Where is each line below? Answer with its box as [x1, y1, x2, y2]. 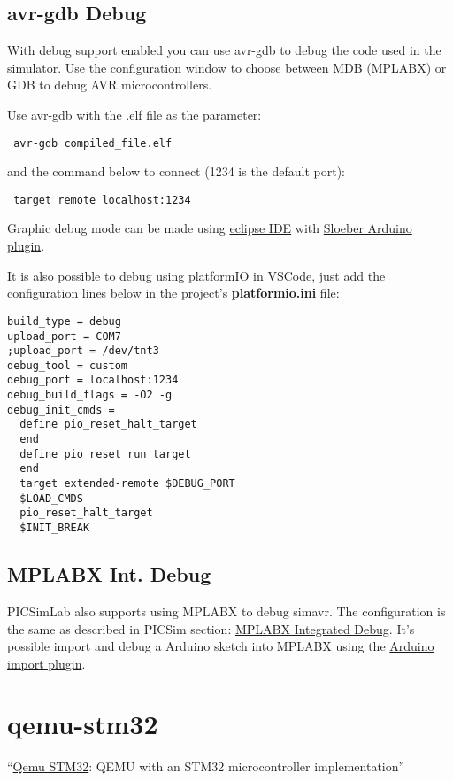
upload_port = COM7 [7, 329, 121, 343]
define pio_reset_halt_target [19, 418, 197, 431]
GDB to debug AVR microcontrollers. [7, 75, 212, 94]
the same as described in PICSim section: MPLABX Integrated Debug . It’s [7, 619, 415, 638]
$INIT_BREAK [19, 522, 90, 535]
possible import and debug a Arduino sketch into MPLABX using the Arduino [7, 637, 434, 655]
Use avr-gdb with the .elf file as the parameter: [7, 104, 262, 123]
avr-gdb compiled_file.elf [13, 136, 173, 150]
